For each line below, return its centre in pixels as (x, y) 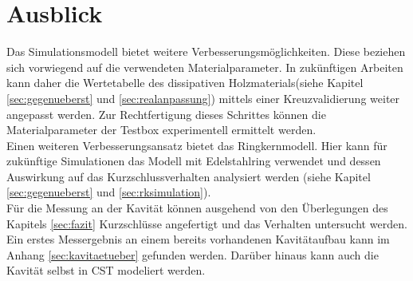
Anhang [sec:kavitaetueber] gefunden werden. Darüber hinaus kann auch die (193, 254)
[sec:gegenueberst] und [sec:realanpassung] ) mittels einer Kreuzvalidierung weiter (203, 98)
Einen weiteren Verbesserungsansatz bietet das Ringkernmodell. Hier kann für (197, 145)
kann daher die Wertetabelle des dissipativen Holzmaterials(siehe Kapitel (185, 83)
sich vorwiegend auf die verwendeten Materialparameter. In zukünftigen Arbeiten (205, 67)
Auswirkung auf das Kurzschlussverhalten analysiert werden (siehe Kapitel (189, 176)
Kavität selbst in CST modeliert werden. (106, 270)
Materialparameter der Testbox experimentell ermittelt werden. (161, 130)
